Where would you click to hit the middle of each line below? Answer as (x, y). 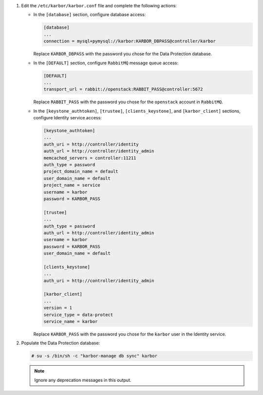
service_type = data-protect (78, 315)
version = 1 (58, 308)
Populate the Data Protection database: (60, 343)
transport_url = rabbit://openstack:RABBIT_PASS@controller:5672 (123, 89)
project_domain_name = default (81, 171)
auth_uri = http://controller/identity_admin (99, 281)
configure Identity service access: (67, 118)
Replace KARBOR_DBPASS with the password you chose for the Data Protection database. (123, 54)
